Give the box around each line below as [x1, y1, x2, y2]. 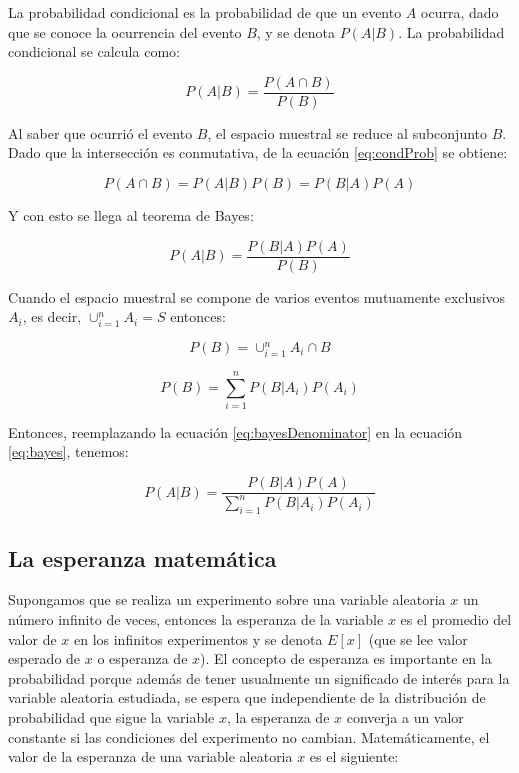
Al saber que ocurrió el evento [8, 122, 193, 143]
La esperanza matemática [8, 542, 277, 573]
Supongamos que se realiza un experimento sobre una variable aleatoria [8, 589, 446, 610]
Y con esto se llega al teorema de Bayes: [8, 205, 254, 226]
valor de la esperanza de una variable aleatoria [8, 746, 293, 767]
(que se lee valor [368, 628, 468, 649]
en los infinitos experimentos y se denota [73, 628, 323, 649]
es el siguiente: [309, 746, 399, 767]
